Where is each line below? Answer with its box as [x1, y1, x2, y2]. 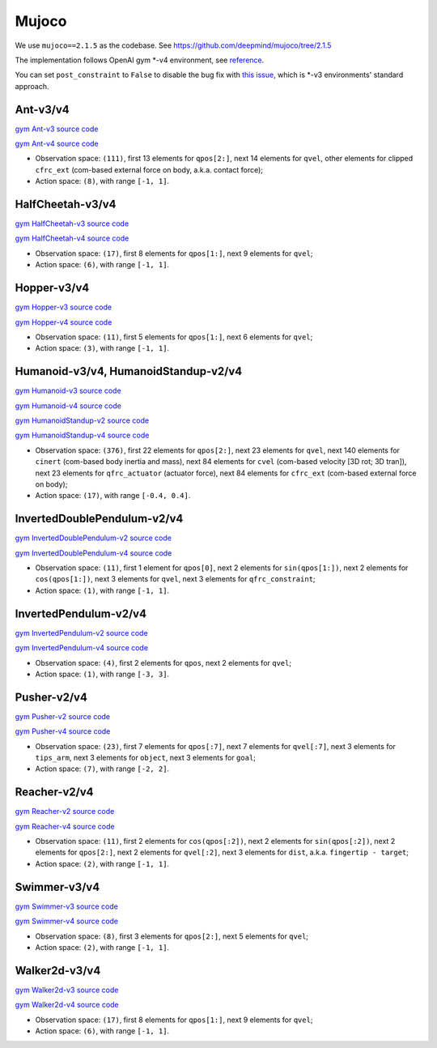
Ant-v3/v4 [15, 102, 70, 117]
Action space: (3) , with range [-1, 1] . [35, 343, 170, 353]
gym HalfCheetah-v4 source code [15, 233, 129, 243]
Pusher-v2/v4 [15, 690, 88, 704]
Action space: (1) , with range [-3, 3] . [35, 669, 170, 679]
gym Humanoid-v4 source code [15, 401, 121, 411]
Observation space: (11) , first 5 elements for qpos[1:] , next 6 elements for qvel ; [35, 332, 313, 342]
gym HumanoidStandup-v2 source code [15, 415, 150, 425]
